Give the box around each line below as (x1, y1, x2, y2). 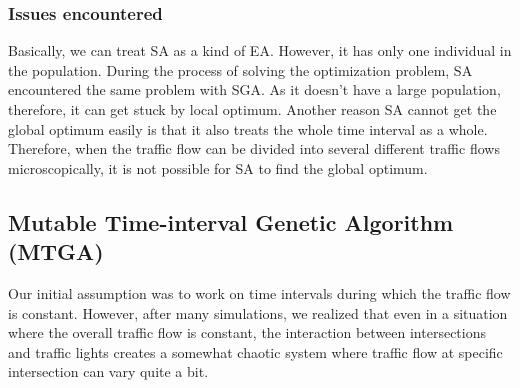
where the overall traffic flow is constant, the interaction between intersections (8, 322, 487, 343)
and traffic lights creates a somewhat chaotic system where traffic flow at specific (8, 341, 503, 362)
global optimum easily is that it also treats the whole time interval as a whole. (8, 118, 488, 139)
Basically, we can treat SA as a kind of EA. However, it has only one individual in (8, 40, 512, 61)
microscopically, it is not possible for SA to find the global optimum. (8, 157, 428, 178)
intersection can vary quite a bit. (8, 361, 209, 382)
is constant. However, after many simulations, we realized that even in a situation (8, 302, 508, 323)
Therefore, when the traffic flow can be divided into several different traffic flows (8, 138, 500, 159)
